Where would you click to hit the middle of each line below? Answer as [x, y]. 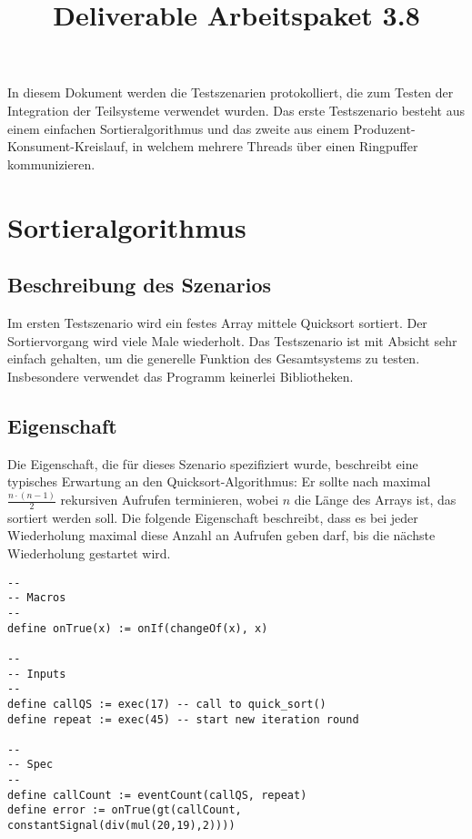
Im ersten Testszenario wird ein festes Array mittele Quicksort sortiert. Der [217, 322]
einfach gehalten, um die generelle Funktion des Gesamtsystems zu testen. [214, 358]
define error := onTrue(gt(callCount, [125, 810]
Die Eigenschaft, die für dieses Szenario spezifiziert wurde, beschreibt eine [213, 463]
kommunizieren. [51, 164]
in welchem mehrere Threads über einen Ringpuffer [275, 146]
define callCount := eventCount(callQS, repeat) [157, 795]
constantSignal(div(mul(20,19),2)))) [121, 826]
